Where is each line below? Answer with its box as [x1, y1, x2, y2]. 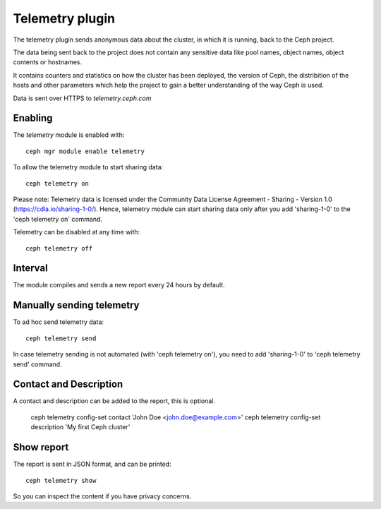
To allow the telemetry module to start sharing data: [13, 163, 164, 172]
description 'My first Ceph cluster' [30, 423, 131, 431]
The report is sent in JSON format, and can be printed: [13, 460, 172, 469]
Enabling [13, 112, 53, 124]
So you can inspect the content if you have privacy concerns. [13, 491, 192, 501]
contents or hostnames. [13, 58, 83, 66]
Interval [13, 262, 49, 275]
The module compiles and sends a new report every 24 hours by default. [13, 281, 225, 289]
